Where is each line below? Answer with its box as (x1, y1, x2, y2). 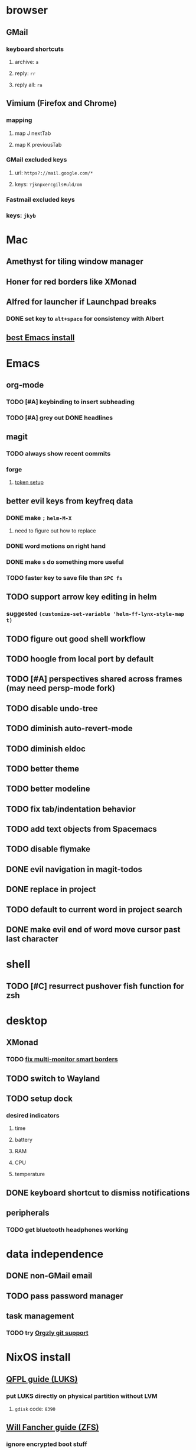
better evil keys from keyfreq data (6, 496, 133, 506)
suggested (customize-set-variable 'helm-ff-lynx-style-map (6, 610, 185, 618)
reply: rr (14, 69, 36, 77)
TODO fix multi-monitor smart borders (6, 1055, 118, 1064)
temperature (14, 1171, 45, 1178)
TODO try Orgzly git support (6, 1329, 89, 1337)
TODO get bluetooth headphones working (6, 1225, 129, 1233)
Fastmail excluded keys (6, 195, 75, 204)
